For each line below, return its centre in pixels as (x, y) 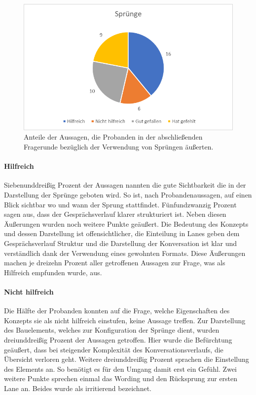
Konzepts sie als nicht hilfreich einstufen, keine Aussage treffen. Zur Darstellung (125, 320)
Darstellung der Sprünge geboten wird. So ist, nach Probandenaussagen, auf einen (128, 195)
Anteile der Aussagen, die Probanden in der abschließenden (113, 137)
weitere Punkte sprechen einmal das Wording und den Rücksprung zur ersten (121, 378)
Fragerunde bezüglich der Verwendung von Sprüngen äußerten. (119, 147)
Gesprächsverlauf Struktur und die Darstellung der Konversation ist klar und (121, 243)
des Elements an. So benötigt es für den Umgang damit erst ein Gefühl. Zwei (120, 369)
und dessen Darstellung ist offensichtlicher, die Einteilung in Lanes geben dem (122, 233)
